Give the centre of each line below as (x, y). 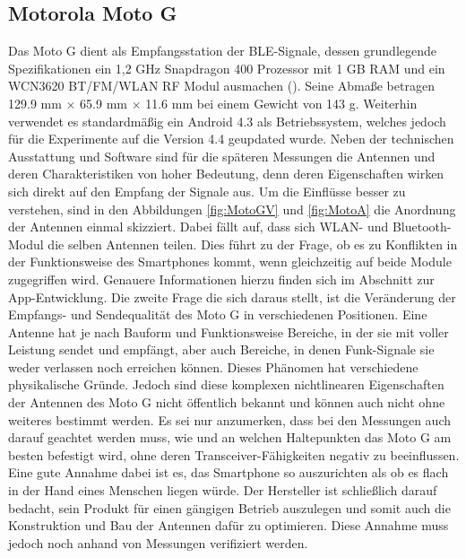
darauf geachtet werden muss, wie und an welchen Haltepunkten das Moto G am (230, 437)
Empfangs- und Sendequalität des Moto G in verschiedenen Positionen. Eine (218, 314)
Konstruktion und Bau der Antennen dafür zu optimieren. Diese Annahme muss (229, 525)
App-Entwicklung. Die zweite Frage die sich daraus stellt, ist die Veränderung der (232, 296)
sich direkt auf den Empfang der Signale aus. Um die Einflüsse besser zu (207, 191)
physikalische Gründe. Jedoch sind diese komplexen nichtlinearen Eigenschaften (226, 384)
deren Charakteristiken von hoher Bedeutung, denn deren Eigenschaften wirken (226, 174)
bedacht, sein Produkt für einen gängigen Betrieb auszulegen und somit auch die (229, 507)
